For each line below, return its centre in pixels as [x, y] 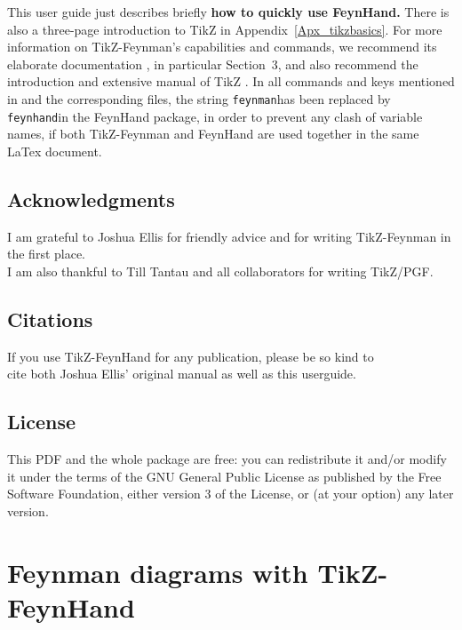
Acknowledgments [91, 199]
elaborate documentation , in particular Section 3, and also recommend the [213, 64]
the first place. [47, 254]
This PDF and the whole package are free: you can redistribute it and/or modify [227, 459]
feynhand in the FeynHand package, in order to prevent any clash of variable [215, 116]
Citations [50, 319]
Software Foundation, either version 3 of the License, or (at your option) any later [231, 494]
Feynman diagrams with [158, 572]
